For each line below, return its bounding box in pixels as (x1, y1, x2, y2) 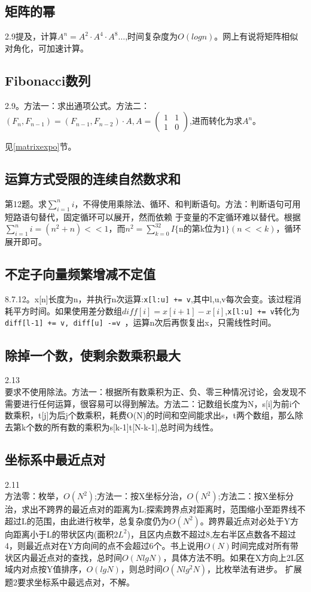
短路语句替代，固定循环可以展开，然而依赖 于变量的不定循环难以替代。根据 (5, 210, 301, 223)
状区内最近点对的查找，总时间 (5, 551, 122, 563)
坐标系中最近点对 (5, 450, 105, 468)
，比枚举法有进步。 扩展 (207, 563, 302, 575)
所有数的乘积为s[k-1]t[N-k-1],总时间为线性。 (51, 420, 219, 433)
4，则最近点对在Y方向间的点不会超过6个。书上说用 (5, 539, 204, 552)
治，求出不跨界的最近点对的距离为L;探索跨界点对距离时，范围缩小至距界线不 (5, 503, 306, 515)
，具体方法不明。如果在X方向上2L (163, 551, 296, 563)
